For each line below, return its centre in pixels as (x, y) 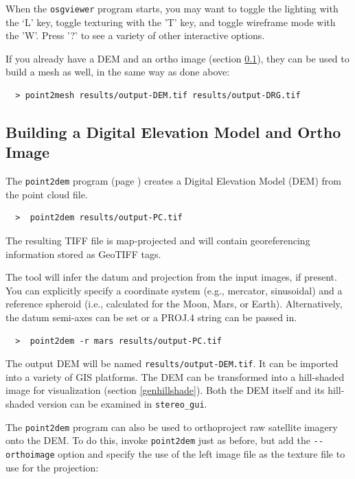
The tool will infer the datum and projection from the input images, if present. (171, 277)
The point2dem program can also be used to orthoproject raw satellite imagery (172, 427)
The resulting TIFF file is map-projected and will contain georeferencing (158, 241)
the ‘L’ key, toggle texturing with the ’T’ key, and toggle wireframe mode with (171, 22)
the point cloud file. (47, 194)
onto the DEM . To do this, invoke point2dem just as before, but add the (158, 440)
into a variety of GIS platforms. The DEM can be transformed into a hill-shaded (175, 376)
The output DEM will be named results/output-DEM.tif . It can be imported (172, 363)
